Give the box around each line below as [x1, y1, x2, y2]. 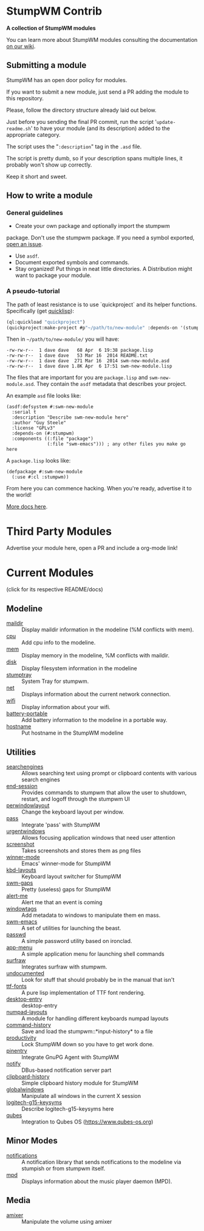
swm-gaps [6, 879, 33, 886]
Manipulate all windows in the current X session [21, 1092, 141, 1099]
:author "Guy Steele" [12, 420, 67, 426]
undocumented [6, 969, 44, 976]
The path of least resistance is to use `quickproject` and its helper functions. [6, 301, 197, 308]
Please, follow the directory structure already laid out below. [6, 106, 157, 114]
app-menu [6, 944, 33, 951]
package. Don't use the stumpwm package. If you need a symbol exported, [6, 234, 195, 241]
